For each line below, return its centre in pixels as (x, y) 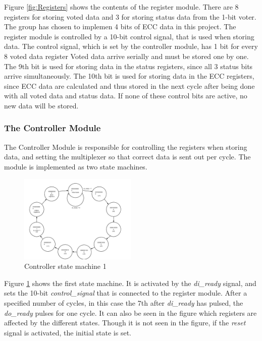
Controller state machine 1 (65, 266)
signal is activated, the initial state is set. (68, 332)
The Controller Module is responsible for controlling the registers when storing (126, 147)
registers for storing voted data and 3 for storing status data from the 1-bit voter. (130, 16)
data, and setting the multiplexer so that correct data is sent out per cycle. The (127, 157)
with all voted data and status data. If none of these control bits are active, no (126, 96)
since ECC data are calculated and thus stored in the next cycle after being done (129, 86)
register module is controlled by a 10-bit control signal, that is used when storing (129, 36)
